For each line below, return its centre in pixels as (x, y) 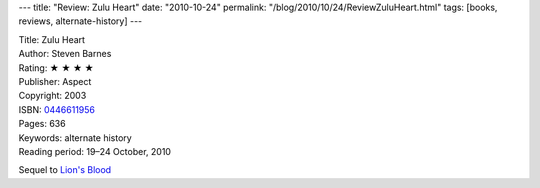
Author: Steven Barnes (65, 54)
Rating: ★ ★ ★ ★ (56, 67)
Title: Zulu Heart (51, 39)
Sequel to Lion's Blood (65, 170)
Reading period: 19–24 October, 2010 (95, 151)
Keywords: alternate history (75, 137)
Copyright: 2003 (52, 96)
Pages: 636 (42, 124)
